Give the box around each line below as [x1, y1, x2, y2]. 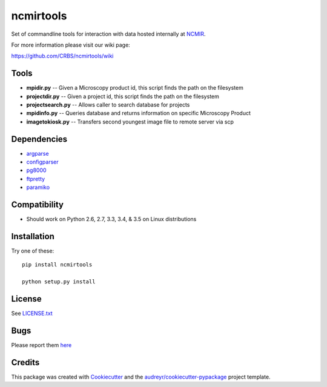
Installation [11, 231, 54, 242]
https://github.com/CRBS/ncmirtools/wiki [11, 52, 114, 60]
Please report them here [11, 342, 72, 349]
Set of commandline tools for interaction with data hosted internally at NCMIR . [11, 30, 206, 38]
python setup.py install [22, 279, 96, 285]
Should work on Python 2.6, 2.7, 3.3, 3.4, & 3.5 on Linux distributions [26, 216, 197, 223]
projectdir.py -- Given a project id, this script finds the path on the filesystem [26, 93, 219, 100]
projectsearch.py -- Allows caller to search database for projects [26, 101, 190, 108]
